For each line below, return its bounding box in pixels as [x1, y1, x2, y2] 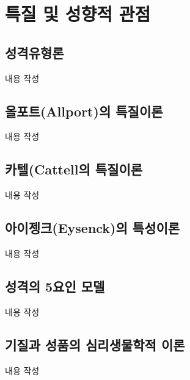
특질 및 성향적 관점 [5, 1, 151, 26]
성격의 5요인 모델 [5, 276, 105, 295]
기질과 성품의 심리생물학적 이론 [5, 335, 185, 354]
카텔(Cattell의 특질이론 [5, 160, 143, 179]
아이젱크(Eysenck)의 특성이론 [5, 218, 180, 237]
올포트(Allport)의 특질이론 [5, 101, 163, 120]
